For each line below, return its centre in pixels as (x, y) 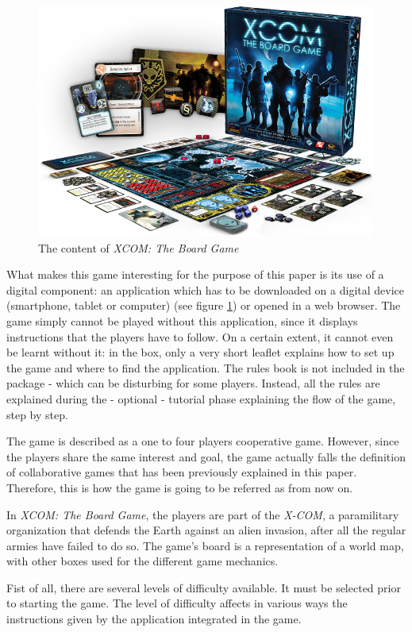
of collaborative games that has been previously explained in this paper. (182, 472)
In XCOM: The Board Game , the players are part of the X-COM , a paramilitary (203, 514)
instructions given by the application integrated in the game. (154, 619)
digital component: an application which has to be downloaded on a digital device (206, 289)
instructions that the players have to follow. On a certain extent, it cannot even (200, 336)
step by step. (37, 414)
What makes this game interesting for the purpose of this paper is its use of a (195, 274)
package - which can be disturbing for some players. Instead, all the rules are (193, 383)
